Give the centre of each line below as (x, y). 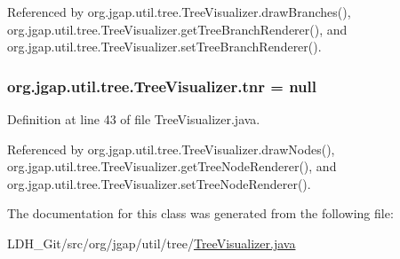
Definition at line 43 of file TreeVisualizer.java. (134, 119)
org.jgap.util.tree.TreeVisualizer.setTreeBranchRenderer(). (164, 47)
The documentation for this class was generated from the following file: (200, 213)
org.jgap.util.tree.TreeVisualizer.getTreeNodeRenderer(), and (172, 166)
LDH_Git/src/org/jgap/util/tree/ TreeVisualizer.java (152, 243)
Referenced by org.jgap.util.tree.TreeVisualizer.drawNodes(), (171, 149)
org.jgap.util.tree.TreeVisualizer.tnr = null (162, 86)
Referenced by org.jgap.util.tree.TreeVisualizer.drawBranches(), (179, 12)
